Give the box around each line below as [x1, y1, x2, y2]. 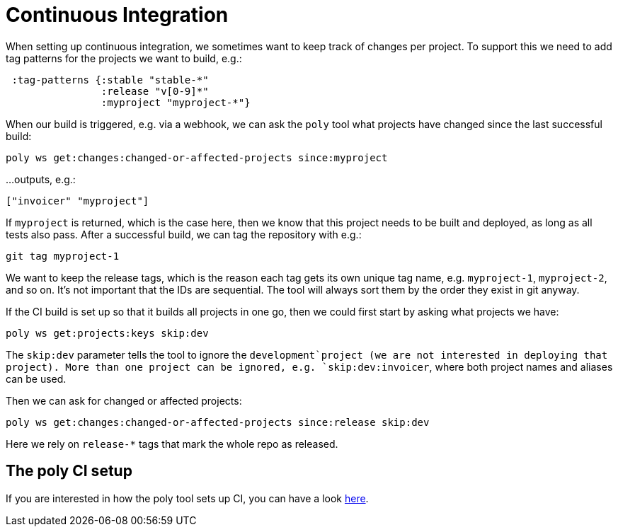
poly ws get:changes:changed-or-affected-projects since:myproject [6, 151, 388, 163]
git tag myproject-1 [6, 250, 120, 262]
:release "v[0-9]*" [101, 85, 209, 97]
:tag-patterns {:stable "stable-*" [11, 74, 209, 86]
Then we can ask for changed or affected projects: [6, 394, 242, 407]
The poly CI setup [6, 462, 132, 480]
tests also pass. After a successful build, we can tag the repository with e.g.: [6, 228, 362, 241]
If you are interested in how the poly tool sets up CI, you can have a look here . [6, 492, 369, 504]
